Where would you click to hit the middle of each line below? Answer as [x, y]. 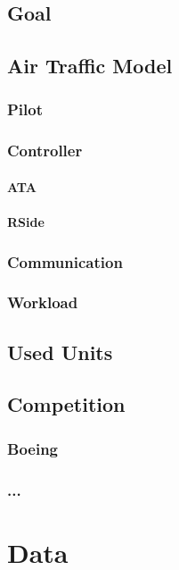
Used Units [60, 352]
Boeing [33, 448]
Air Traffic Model [90, 66]
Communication [65, 261]
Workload [43, 302]
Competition [66, 404]
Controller [45, 151]
